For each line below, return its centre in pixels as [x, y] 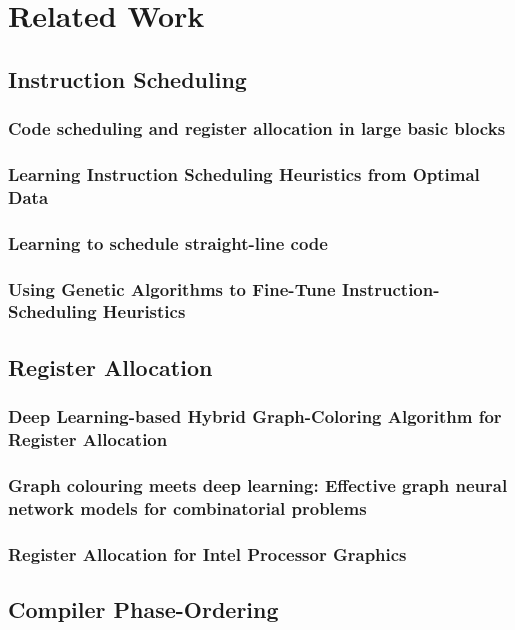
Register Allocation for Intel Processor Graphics [207, 553]
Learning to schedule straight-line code [168, 242]
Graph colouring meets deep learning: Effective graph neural [258, 484]
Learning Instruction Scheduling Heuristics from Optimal [244, 173]
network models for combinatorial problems [187, 507]
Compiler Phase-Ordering [143, 608]
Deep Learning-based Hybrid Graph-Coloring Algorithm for [255, 416]
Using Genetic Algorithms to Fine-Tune [172, 288]
